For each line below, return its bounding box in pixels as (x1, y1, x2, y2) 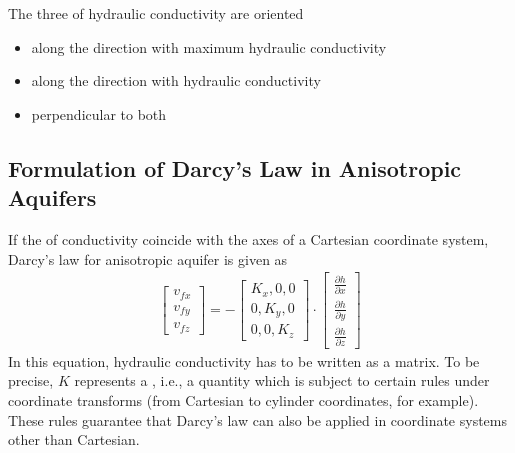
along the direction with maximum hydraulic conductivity (31, 36, 387, 57)
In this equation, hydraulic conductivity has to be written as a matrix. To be (8, 350, 480, 371)
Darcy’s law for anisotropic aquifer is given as (8, 248, 288, 269)
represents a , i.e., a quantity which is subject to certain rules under (74, 370, 490, 391)
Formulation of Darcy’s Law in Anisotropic (8, 152, 462, 183)
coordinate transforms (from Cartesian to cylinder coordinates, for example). (8, 389, 479, 410)
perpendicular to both (31, 103, 167, 124)
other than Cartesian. (8, 429, 140, 450)
